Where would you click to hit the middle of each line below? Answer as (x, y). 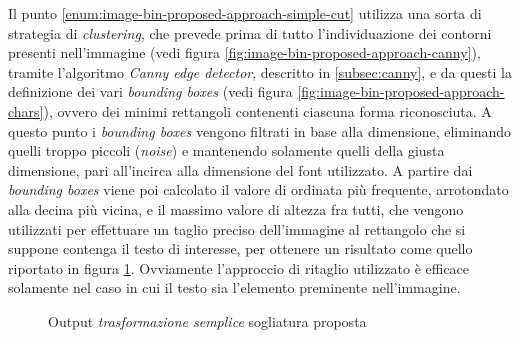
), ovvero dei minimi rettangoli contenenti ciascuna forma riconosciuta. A (267, 110)
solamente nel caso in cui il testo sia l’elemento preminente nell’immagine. (234, 287)
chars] (26, 110)
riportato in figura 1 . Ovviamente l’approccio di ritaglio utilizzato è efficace (239, 267)
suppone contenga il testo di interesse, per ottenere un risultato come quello (240, 248)
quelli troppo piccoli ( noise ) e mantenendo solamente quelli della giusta (226, 150)
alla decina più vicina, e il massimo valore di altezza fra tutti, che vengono (236, 208)
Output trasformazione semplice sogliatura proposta (207, 320)
